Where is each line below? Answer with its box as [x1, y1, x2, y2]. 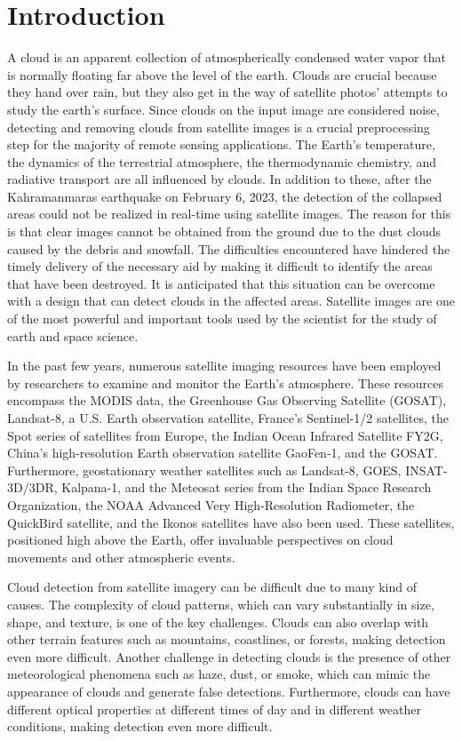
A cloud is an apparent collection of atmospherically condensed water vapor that [7, 48, 446, 67]
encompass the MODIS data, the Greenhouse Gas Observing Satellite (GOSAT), [7, 391, 447, 410]
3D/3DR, [7, 478, 58, 497]
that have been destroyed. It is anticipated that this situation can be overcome [7, 274, 435, 292]
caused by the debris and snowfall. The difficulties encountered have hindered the [7, 239, 450, 258]
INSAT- [405, 460, 448, 479]
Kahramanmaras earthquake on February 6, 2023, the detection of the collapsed [7, 187, 442, 205]
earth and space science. [7, 326, 139, 345]
